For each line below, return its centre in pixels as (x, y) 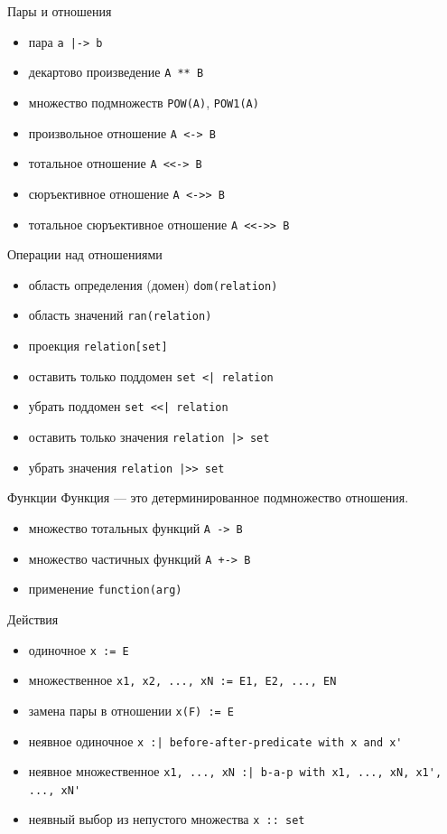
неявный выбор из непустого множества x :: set (167, 819)
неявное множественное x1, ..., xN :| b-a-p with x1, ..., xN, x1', (235, 771)
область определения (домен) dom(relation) (153, 284)
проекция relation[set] (98, 346)
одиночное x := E (79, 649)
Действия (33, 618)
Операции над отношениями (85, 254)
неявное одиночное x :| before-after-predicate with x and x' (215, 740)
